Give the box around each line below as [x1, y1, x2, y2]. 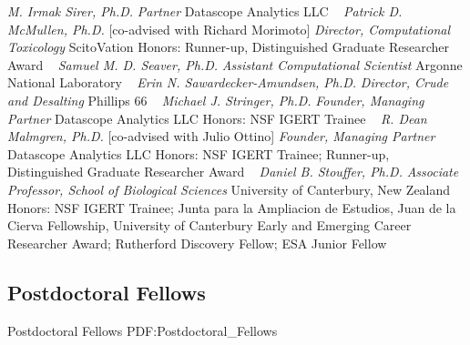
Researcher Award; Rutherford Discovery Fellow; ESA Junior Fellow [7, 233, 387, 252]
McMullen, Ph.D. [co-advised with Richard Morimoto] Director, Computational [7, 19, 450, 38]
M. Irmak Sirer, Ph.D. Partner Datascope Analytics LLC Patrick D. [7, 2, 403, 20]
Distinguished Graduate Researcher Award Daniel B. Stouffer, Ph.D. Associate [7, 162, 459, 181]
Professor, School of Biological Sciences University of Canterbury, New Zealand [7, 179, 451, 198]
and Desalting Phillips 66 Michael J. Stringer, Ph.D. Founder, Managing [7, 90, 424, 109]
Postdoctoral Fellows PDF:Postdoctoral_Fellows [7, 320, 278, 340]
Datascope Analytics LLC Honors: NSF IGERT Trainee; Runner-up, [7, 144, 390, 163]
